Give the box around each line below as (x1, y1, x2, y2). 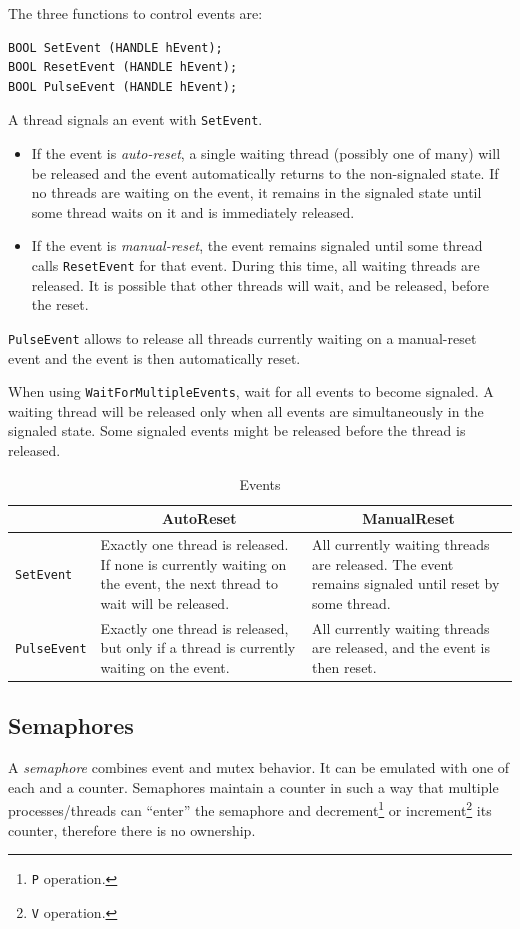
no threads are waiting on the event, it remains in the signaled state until (31, 182, 482, 203)
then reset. (312, 656, 377, 677)
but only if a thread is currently (100, 637, 296, 658)
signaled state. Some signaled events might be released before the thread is (8, 420, 466, 441)
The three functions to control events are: (8, 3, 263, 23)
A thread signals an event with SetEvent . (8, 109, 263, 130)
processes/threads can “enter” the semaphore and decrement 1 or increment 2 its (8, 797, 492, 820)
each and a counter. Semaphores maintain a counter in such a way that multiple (8, 776, 499, 797)
